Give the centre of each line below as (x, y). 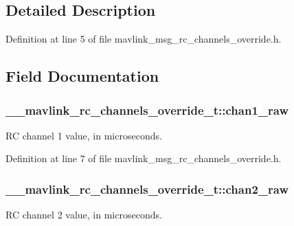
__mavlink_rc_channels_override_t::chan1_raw (147, 110)
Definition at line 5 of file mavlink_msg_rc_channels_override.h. (144, 39)
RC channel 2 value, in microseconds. (84, 215)
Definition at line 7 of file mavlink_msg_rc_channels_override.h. (144, 158)
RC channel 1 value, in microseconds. (84, 135)
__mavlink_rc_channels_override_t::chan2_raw (147, 189)
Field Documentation (82, 76)
